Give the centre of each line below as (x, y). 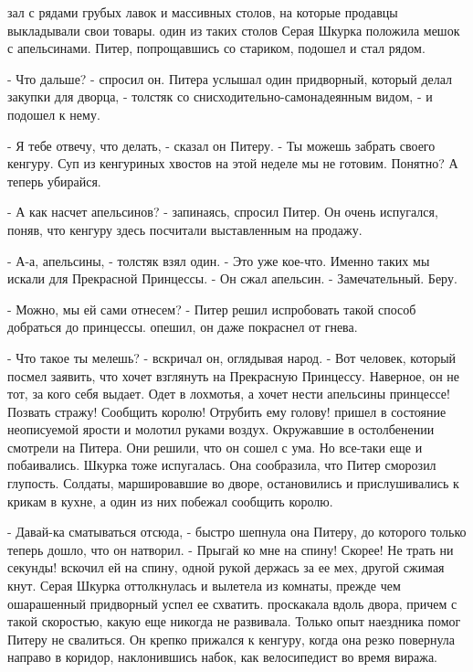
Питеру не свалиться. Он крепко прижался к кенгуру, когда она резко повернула (231, 639)
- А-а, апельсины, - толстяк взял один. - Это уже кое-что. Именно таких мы (219, 260)
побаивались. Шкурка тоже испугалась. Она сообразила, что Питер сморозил (222, 465)
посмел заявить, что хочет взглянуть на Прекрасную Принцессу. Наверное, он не (233, 375)
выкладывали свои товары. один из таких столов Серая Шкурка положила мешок (234, 30)
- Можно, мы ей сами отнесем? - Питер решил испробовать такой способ (212, 309)
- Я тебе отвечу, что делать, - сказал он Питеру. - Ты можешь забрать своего (221, 145)
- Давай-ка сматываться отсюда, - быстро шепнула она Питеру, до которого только (237, 532)
